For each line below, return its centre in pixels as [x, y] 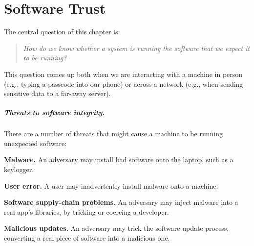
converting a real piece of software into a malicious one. [87, 238]
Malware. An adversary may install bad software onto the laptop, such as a [119, 160]
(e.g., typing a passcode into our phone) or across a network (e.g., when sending [124, 84]
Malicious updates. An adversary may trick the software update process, [116, 228]
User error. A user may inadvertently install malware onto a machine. [111, 185]
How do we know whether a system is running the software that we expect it [137, 48]
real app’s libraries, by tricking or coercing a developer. [87, 211]
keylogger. [19, 169]
